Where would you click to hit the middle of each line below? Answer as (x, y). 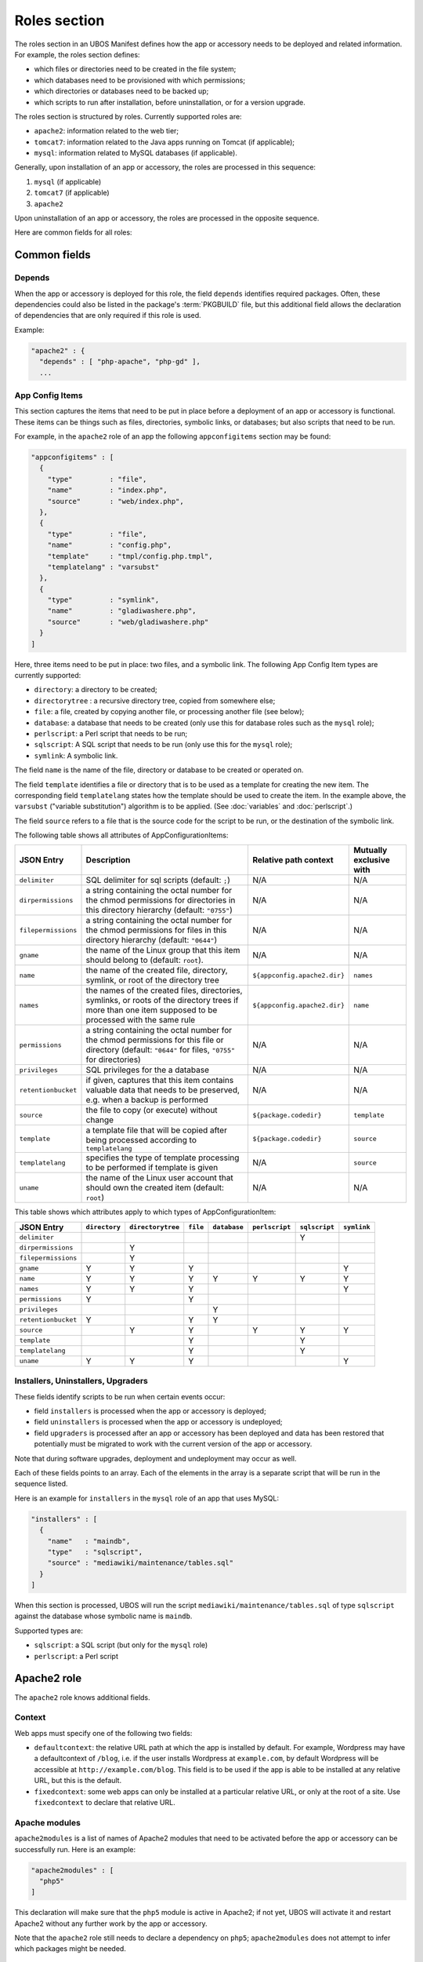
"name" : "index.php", (107, 490)
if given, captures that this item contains (160, 1081)
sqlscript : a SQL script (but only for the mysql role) (121, 1645)
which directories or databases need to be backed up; (121, 91)
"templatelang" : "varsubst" (103, 567)
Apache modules (48, 1822)
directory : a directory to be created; (96, 690)
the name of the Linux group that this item (163, 950)
